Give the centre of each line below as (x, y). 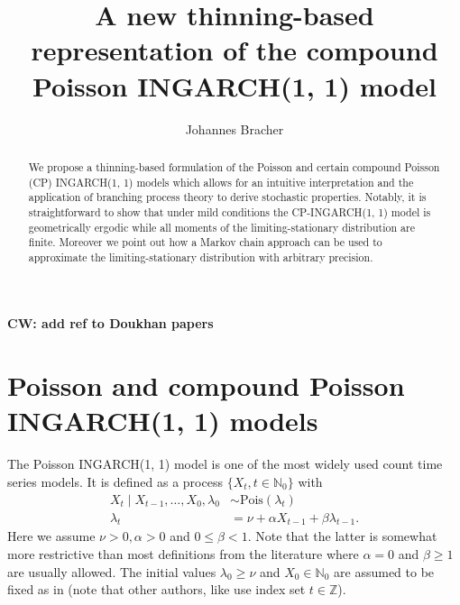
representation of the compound (235, 50)
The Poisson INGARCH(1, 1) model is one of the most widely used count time (225, 464)
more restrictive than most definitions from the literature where (183, 554)
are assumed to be (384, 571)
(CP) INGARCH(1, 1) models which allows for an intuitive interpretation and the (221, 182)
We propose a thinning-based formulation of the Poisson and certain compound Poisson (234, 166)
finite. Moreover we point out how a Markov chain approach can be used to (205, 242)
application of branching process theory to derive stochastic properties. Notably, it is (227, 197)
